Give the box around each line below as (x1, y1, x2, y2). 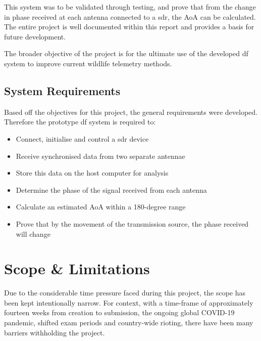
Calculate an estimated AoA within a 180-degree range (16, 201, 186, 212)
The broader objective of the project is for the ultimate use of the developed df (4, 48, 248, 59)
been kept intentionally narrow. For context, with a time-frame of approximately (4, 297, 253, 308)
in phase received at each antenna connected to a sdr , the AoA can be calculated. (4, 11, 256, 22)
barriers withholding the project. (4, 327, 105, 337)
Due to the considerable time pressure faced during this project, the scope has (4, 287, 246, 298)
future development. (4, 31, 66, 41)
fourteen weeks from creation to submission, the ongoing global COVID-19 (4, 307, 235, 318)
